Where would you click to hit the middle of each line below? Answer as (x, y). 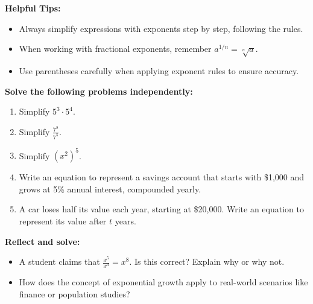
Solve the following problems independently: (99, 91)
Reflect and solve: (43, 241)
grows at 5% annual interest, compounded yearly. (110, 188)
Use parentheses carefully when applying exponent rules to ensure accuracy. (159, 70)
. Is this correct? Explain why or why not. (207, 261)
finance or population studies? (74, 293)
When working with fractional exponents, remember (115, 49)
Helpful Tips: (33, 8)
